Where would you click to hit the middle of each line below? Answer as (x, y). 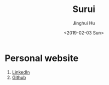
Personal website (42, 58)
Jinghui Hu (84, 23)
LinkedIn (21, 72)
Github (19, 77)
